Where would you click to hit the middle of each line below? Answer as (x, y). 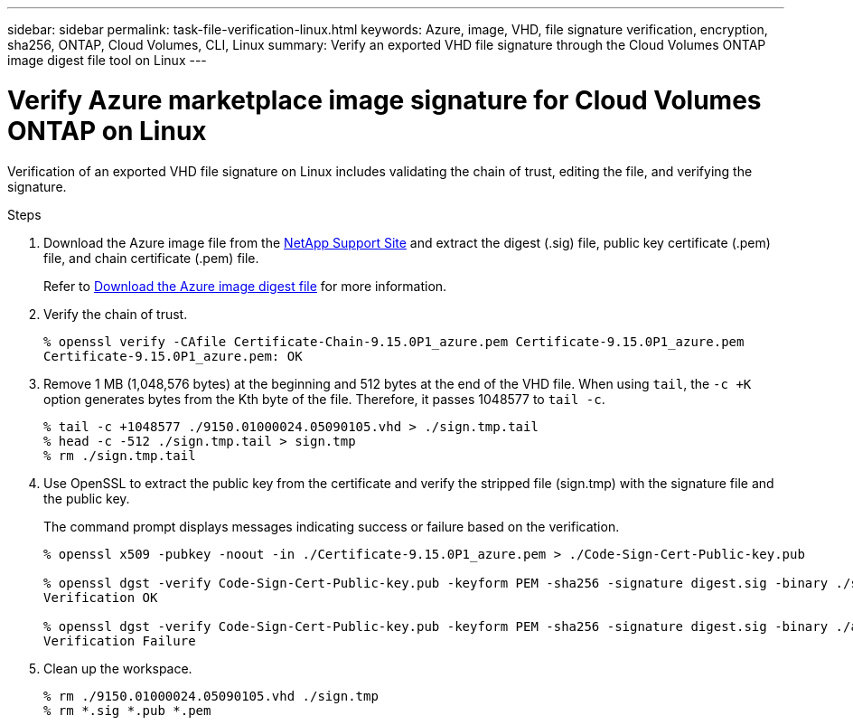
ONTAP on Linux (107, 131)
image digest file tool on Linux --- (107, 60)
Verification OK (101, 597)
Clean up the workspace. (118, 668)
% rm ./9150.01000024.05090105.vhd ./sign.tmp (211, 696)
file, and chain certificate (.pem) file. (151, 258)
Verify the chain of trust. (116, 314)
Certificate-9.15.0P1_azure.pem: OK (173, 356)
